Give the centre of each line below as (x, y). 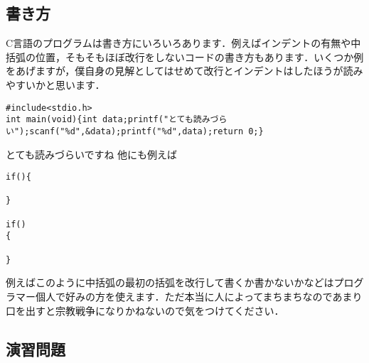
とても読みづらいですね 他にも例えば (92, 154)
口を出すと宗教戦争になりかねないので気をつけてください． (145, 310)
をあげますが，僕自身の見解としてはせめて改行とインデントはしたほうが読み (184, 71)
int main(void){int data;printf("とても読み (108, 120)
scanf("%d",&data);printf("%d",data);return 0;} (146, 131)
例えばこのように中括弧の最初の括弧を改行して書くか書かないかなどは (170, 282)
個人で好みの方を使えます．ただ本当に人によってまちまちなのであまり (199, 296)
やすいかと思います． (55, 84)
